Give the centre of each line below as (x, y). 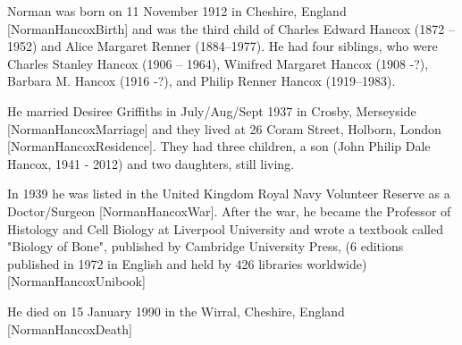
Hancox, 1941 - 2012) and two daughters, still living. (151, 163)
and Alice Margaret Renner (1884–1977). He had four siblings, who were (239, 46)
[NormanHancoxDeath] (70, 328)
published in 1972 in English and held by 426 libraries (155, 263)
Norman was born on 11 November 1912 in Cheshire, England (177, 11)
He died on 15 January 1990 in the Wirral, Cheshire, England (176, 311)
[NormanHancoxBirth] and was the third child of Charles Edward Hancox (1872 (226, 28)
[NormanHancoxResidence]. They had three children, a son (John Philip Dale (219, 146)
